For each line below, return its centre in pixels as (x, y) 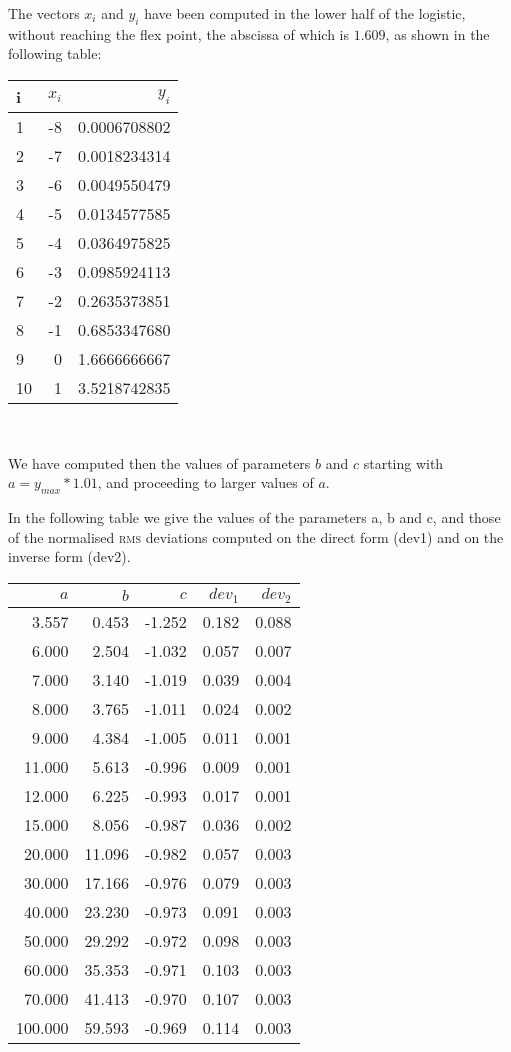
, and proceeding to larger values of (205, 482)
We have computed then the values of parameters (159, 462)
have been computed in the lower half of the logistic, (305, 13)
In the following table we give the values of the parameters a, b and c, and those (254, 516)
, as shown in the (437, 33)
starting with (403, 462)
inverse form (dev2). (69, 556)
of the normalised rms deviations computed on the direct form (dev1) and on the (256, 536)
